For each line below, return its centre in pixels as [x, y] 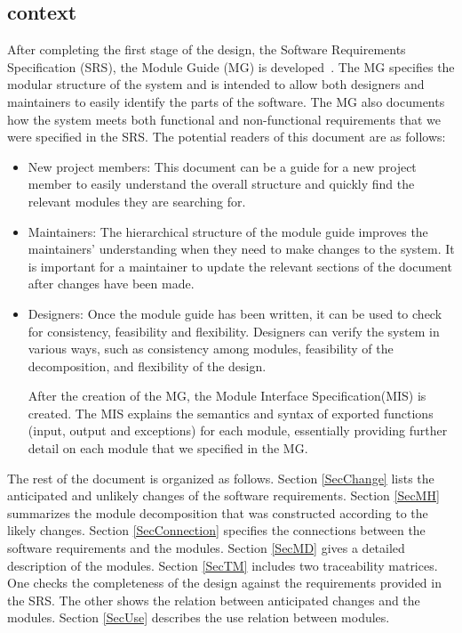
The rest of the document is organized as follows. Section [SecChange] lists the [221, 478]
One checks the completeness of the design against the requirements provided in [224, 583]
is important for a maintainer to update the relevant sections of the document [240, 266]
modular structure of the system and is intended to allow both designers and [216, 84]
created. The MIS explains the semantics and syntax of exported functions [231, 413]
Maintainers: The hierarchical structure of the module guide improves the [228, 231]
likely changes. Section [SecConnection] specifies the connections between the [216, 530]
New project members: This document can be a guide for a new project [222, 166]
